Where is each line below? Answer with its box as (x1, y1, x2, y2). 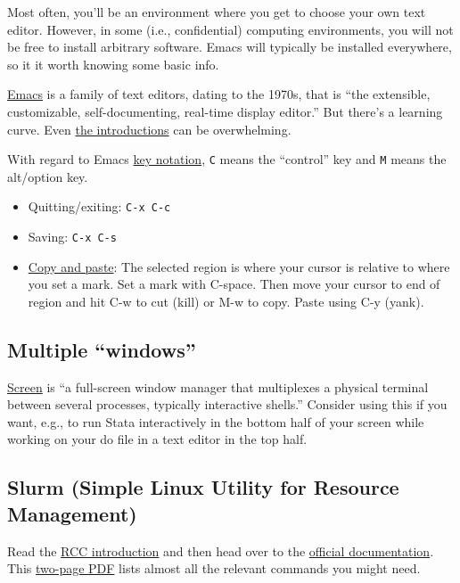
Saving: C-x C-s (28, 227, 117, 246)
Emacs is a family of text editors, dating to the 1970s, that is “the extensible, (7, 85, 431, 103)
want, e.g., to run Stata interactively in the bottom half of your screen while (7, 412, 424, 431)
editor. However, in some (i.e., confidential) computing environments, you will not (7, 20, 454, 38)
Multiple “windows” (7, 335, 196, 363)
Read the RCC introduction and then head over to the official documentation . (7, 541, 434, 560)
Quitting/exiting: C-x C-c (28, 197, 171, 216)
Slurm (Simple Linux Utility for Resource (7, 473, 399, 501)
